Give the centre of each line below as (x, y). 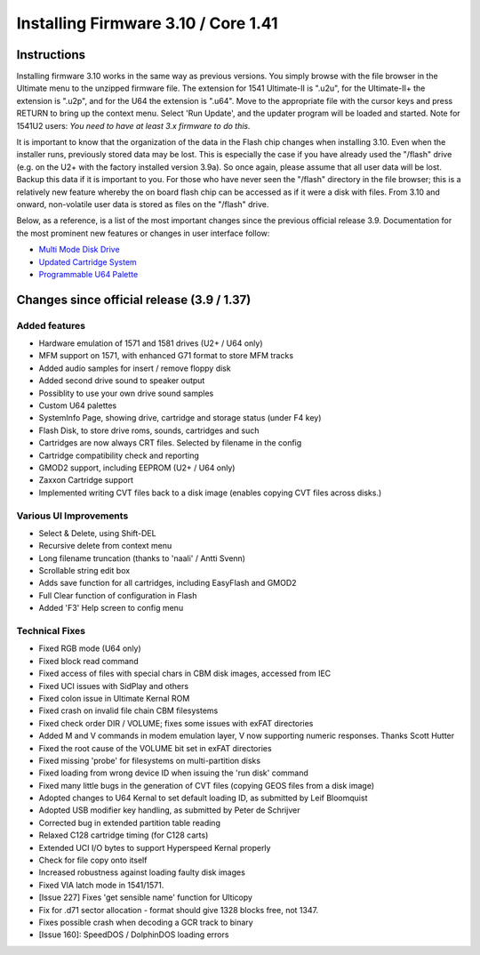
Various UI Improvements (72, 516)
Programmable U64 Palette (88, 274)
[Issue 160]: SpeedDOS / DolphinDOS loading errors (134, 935)
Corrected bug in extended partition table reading (130, 823)
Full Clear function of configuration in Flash (118, 595)
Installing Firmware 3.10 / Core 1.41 (148, 23)
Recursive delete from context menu (105, 546)
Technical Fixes (51, 631)
